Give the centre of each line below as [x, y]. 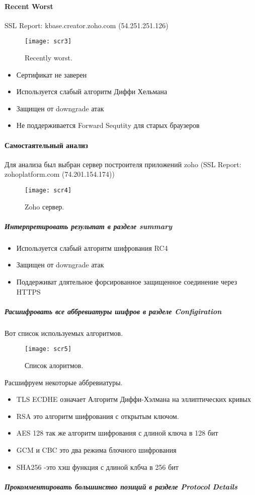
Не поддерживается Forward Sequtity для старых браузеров [108, 125]
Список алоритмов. [54, 365]
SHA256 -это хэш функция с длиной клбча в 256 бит [97, 467]
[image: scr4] [48, 190]
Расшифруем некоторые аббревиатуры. [64, 382]
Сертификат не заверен [52, 74]
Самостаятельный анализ [46, 145]
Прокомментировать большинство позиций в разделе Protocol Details [121, 486]
